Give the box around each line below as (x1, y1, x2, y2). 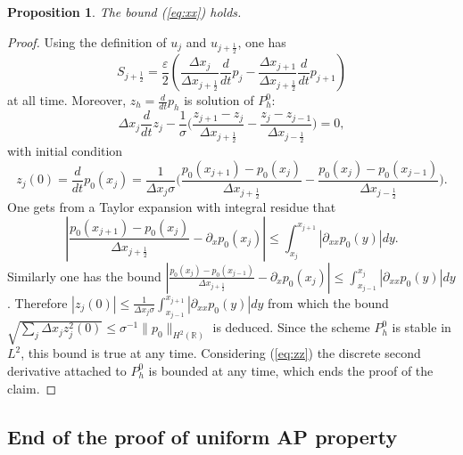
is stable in (392, 318, 451, 337)
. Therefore (7, 293, 68, 312)
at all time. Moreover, (7, 91, 127, 110)
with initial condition (7, 142, 123, 160)
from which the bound (268, 293, 389, 312)
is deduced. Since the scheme (212, 318, 370, 337)
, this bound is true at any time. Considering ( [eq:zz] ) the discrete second (21, 344, 421, 362)
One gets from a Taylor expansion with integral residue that (7, 198, 336, 216)
